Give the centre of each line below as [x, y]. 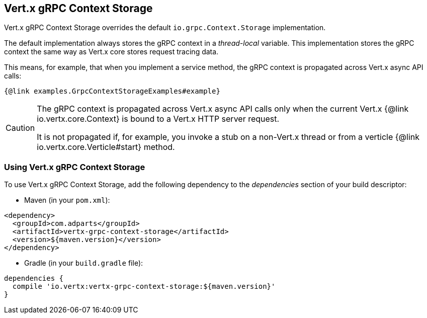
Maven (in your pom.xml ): [67, 200]
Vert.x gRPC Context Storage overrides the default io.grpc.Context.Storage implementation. [165, 28]
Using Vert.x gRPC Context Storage [75, 167]
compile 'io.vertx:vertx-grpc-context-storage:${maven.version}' [144, 287]
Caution [20, 128]
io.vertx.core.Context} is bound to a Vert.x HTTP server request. [158, 119]
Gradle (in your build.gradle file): [84, 263]
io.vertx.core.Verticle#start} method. [106, 147]
